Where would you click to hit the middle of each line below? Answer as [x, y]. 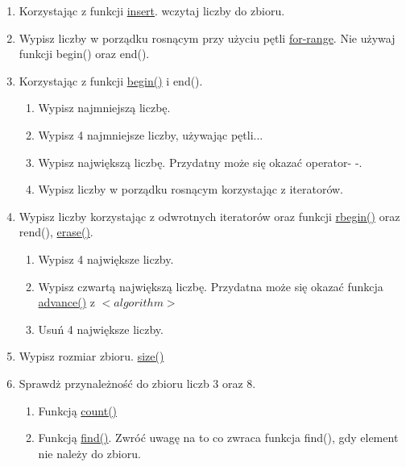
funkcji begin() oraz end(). [84, 54]
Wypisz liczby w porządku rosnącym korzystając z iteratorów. [191, 189]
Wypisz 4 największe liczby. [106, 259]
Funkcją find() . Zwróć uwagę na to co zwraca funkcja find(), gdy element [218, 438]
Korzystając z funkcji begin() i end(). [111, 80]
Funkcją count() [78, 410]
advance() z [66, 302]
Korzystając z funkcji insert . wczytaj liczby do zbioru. [152, 10]
